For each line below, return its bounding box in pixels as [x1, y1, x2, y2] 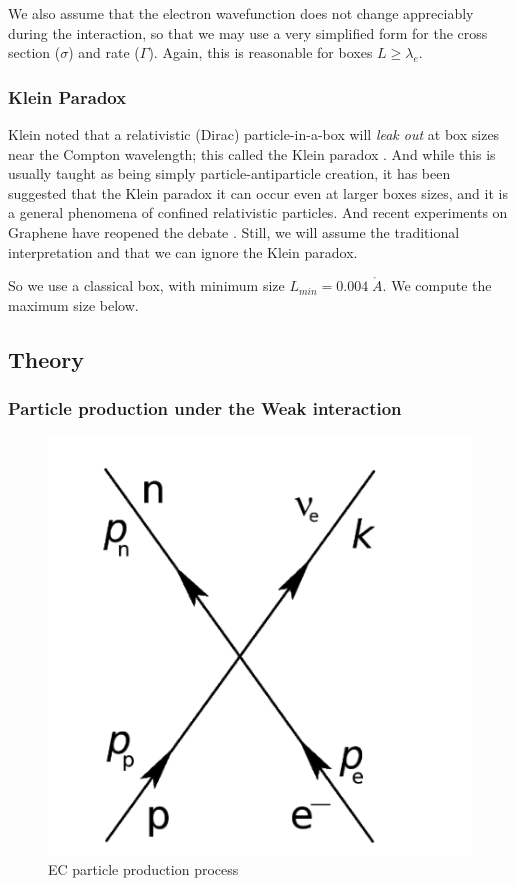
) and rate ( [68, 42, 140, 63]
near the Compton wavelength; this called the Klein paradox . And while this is [8, 143, 496, 164]
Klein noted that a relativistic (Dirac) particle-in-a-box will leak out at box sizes [8, 124, 500, 144]
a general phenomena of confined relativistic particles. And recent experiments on [8, 202, 508, 223]
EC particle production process [48, 859, 239, 880]
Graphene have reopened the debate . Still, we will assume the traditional [8, 221, 460, 242]
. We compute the [382, 275, 492, 296]
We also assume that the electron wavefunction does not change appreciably [8, 3, 474, 23]
